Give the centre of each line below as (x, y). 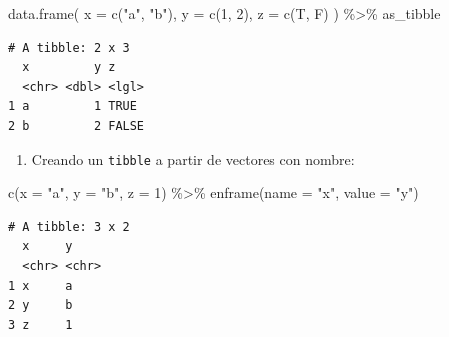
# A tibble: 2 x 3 (69, 47)
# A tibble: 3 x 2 (69, 226)
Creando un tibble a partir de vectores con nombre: (193, 158)
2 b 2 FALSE (76, 125)
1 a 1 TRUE (72, 106)
